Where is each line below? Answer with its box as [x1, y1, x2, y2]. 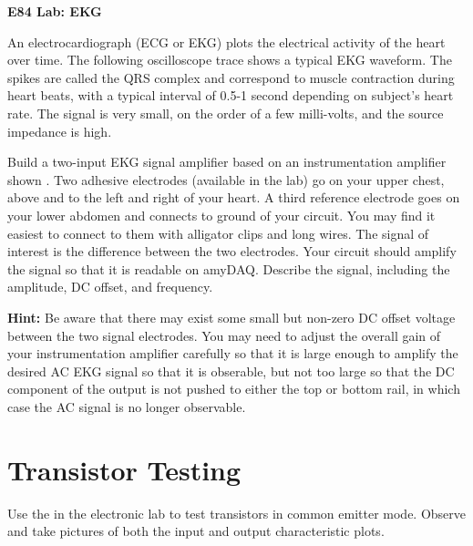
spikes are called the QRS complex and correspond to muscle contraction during [7, 67, 455, 87]
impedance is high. [7, 121, 112, 140]
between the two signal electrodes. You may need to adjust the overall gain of [7, 325, 441, 345]
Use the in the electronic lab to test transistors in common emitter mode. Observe [7, 503, 467, 522]
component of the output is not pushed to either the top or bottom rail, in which [7, 379, 460, 398]
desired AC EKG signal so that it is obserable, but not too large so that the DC [7, 361, 455, 380]
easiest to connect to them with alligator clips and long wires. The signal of [7, 223, 429, 242]
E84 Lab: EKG [7, 2, 102, 20]
